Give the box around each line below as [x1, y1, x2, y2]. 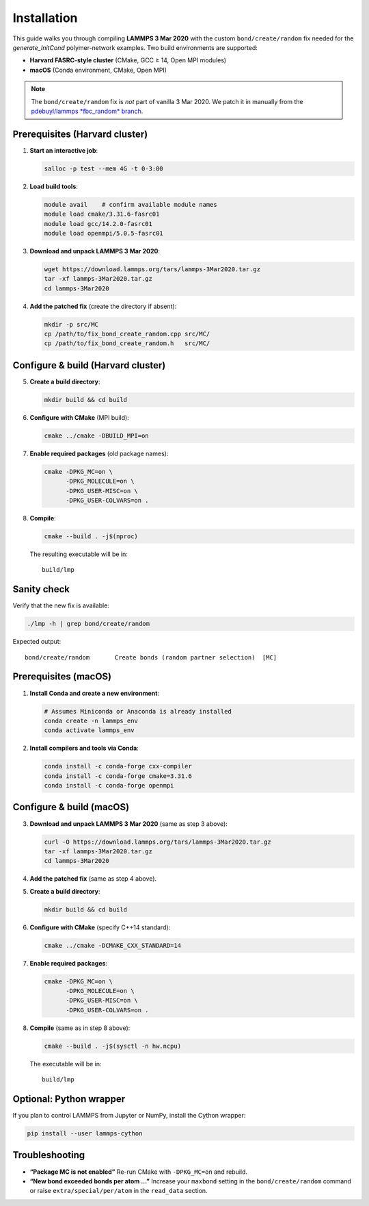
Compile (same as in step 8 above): [29, 1024, 131, 1032]
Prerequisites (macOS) [12, 671, 112, 683]
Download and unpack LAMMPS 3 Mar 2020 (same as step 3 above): [29, 819, 228, 828]
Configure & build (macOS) [12, 801, 130, 813]
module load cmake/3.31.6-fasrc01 [44, 210, 160, 218]
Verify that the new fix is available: [12, 601, 109, 610]
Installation [12, 10, 78, 25]
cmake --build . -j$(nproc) [44, 532, 138, 540]
